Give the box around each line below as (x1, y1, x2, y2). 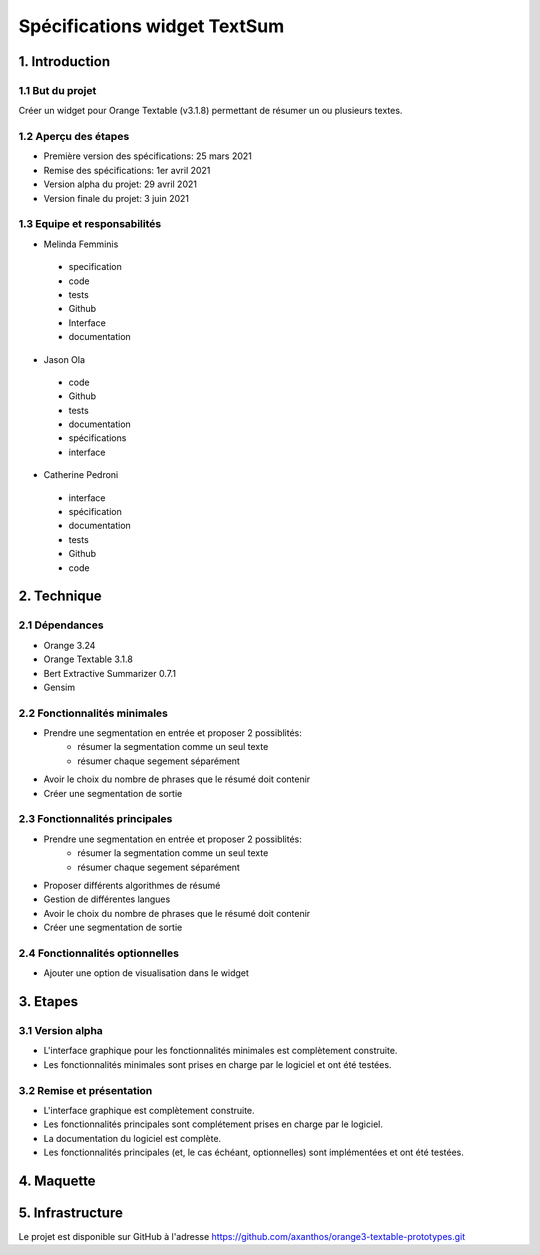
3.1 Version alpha (18, 1024, 104, 1038)
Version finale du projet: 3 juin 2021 (43, 192, 190, 204)
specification (68, 261, 122, 273)
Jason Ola (43, 353, 85, 365)
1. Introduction (18, 53, 110, 70)
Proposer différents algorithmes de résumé (43, 879, 221, 891)
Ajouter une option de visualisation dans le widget (43, 967, 250, 979)
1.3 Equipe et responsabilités (18, 217, 162, 231)
